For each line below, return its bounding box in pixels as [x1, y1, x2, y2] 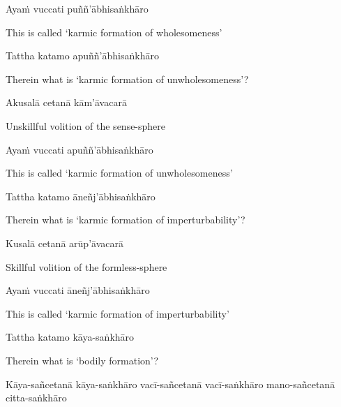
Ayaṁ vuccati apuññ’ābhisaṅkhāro [6, 142, 153, 156]
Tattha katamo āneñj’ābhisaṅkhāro [6, 188, 156, 203]
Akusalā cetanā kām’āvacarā [6, 95, 127, 110]
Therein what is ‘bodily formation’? [6, 353, 159, 367]
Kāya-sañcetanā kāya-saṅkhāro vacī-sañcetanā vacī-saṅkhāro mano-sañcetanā [6, 376, 335, 391]
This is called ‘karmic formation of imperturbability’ [6, 306, 229, 320]
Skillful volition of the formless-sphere [6, 259, 167, 274]
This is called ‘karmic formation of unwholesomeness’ [6, 165, 233, 180]
